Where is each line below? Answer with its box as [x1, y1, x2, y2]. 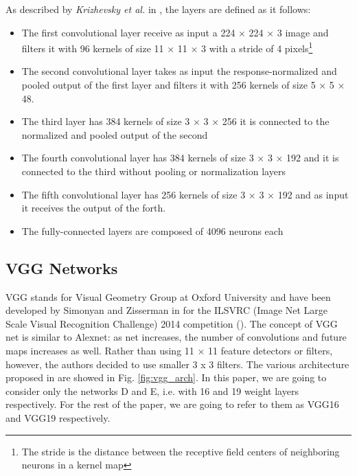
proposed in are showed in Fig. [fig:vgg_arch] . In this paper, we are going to [5, 370, 327, 385]
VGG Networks [5, 257, 118, 278]
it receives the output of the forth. [21, 201, 166, 215]
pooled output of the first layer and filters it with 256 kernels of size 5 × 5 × [21, 78, 345, 92]
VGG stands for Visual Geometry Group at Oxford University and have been [5, 289, 331, 304]
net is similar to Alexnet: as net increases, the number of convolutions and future [5, 330, 347, 344]
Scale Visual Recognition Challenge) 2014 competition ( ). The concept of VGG [5, 316, 338, 330]
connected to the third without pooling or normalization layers [21, 164, 286, 178]
